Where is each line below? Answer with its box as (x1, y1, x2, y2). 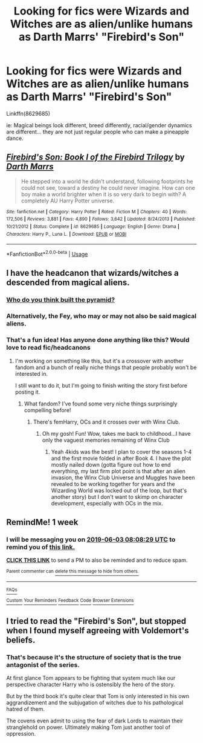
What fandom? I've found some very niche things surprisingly (24, 400, 178, 407)
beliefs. (6, 635, 36, 645)
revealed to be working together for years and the (51, 480, 175, 487)
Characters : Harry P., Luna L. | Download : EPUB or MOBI (6, 231, 127, 237)
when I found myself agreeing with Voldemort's (6, 625, 189, 636)
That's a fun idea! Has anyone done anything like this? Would (6, 336, 190, 344)
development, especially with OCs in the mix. (51, 499, 163, 507)
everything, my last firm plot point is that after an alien (51, 467, 186, 475)
